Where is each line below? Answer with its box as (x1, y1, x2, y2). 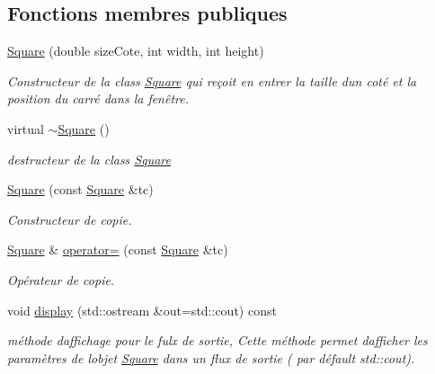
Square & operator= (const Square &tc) (7, 240, 228, 259)
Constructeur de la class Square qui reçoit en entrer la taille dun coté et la (7, 71, 417, 90)
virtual (7, 119, 44, 138)
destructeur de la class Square (7, 149, 171, 168)
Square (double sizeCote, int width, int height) (7, 41, 264, 60)
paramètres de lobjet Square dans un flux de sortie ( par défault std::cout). (7, 348, 415, 367)
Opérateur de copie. (7, 270, 115, 289)
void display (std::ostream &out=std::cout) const (7, 300, 277, 319)
